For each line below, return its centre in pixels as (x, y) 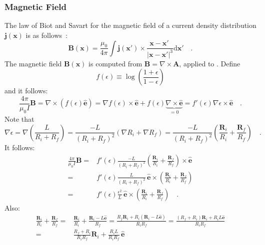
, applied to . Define (210, 63)
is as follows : (47, 35)
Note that (19, 119)
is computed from (115, 63)
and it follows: (26, 91)
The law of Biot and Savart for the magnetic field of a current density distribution (130, 25)
